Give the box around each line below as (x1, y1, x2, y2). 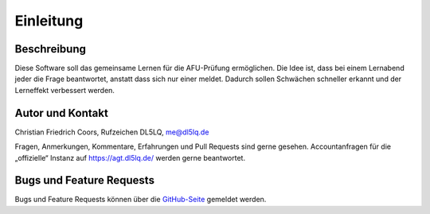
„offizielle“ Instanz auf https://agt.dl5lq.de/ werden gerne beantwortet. (14, 153, 246, 162)
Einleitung (14, 12, 84, 29)
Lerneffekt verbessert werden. (14, 85, 115, 95)
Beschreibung (14, 42, 87, 56)
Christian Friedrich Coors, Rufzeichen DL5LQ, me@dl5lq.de (14, 127, 209, 137)
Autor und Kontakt (14, 106, 109, 119)
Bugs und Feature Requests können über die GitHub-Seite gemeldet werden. (14, 195, 267, 204)
